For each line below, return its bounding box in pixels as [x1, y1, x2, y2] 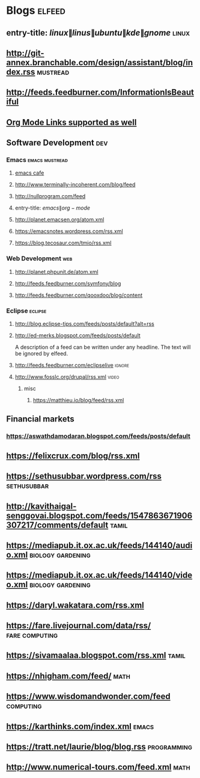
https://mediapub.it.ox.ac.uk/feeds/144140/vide [6, 570, 193, 580]
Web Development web [6, 254, 73, 263]
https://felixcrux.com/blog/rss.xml [6, 450, 140, 461]
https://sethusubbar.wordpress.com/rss [6, 471, 162, 482]
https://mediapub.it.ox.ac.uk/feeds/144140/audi [6, 540, 193, 550]
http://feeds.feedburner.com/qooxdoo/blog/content [14, 291, 143, 299]
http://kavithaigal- [6, 501, 77, 511]
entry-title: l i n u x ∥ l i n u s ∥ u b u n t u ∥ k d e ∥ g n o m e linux [6, 28, 190, 38]
